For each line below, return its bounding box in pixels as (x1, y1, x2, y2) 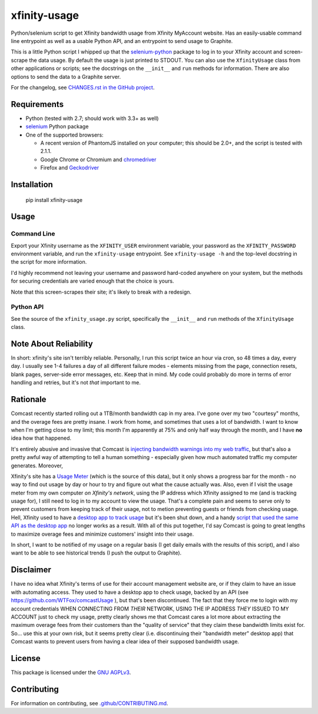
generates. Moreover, (11, 462, 63, 469)
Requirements (11, 99, 64, 109)
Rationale (11, 394, 47, 404)
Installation (11, 180, 53, 190)
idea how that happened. (11, 434, 72, 441)
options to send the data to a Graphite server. (11, 73, 121, 80)
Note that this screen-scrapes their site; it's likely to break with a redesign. (11, 288, 191, 295)
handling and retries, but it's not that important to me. (11, 379, 141, 386)
